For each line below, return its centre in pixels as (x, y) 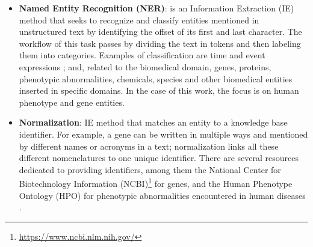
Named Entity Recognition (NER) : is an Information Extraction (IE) (156, 8)
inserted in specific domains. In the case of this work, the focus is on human (159, 90)
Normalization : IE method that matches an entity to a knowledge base (153, 122)
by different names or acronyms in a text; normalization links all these (149, 146)
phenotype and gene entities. (72, 102)
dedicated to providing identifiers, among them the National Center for (150, 169)
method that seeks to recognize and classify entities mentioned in (139, 20)
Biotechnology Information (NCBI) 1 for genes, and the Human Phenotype (156, 182)
